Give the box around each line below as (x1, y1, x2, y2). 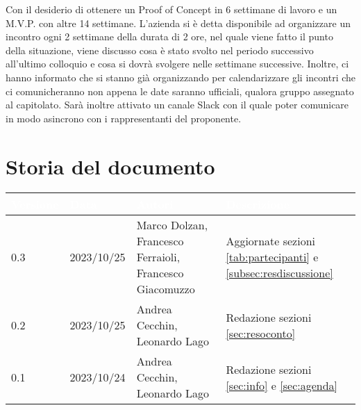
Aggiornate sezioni (226, 233, 315, 249)
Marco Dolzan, (136, 217, 208, 233)
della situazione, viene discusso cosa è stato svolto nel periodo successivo (6, 42, 314, 57)
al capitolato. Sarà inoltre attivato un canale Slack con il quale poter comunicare (6, 97, 349, 112)
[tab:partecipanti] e (226, 249, 319, 265)
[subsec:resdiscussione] (226, 265, 333, 281)
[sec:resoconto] (226, 325, 296, 341)
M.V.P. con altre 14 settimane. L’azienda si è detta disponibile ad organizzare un (6, 15, 351, 30)
